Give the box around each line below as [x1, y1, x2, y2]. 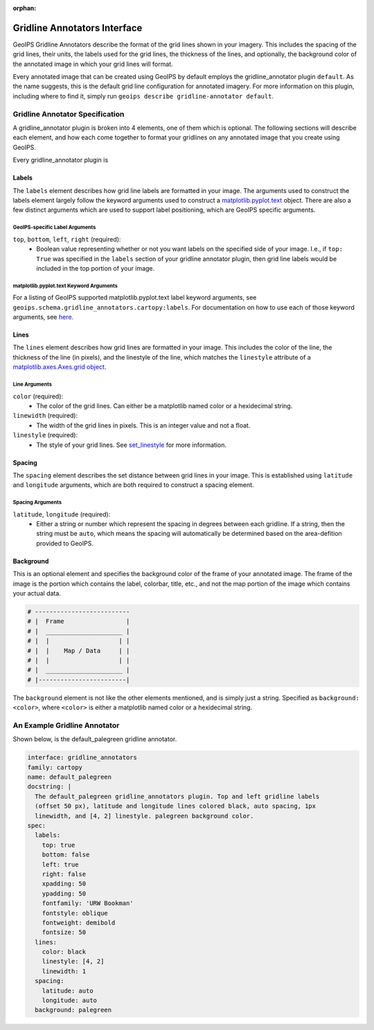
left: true [42, 861, 79, 868]
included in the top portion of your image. [36, 264, 155, 272]
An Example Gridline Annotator [12, 720, 120, 730]
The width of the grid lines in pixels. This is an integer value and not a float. [36, 421, 251, 430]
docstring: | [27, 783, 72, 791]
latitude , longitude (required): [12, 510, 111, 518]
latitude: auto [42, 986, 93, 995]
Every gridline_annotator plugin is [12, 156, 109, 164]
